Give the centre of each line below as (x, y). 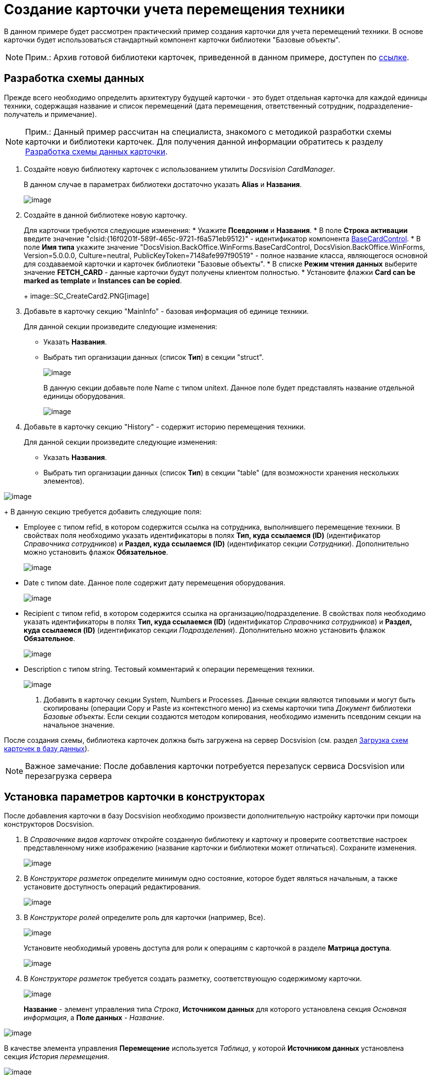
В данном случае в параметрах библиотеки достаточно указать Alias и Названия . (163, 184)
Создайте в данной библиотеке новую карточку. (106, 215)
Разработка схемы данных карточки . (96, 151)
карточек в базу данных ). (47, 748)
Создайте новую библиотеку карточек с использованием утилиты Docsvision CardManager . (180, 169)
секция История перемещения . (57, 1057)
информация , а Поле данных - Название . (94, 1018)
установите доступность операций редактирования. (112, 887)
